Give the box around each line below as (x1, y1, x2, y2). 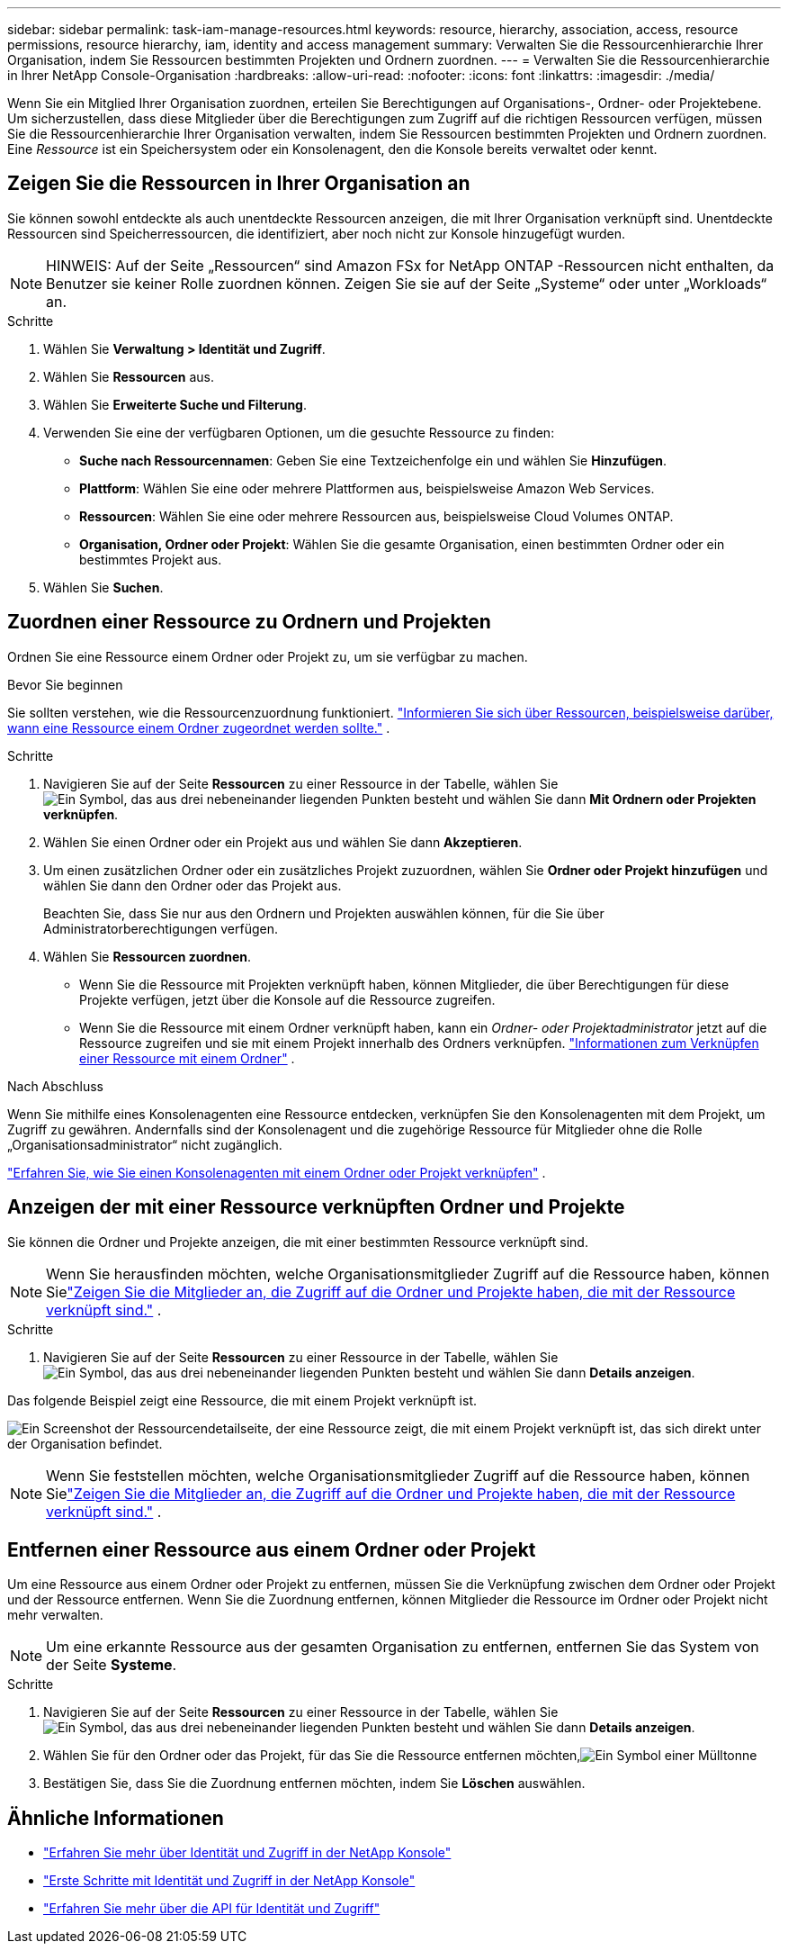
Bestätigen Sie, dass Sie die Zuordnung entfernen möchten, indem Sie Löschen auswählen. (43, 1775, 586, 1792)
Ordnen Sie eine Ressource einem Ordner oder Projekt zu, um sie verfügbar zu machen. (7, 648, 528, 664)
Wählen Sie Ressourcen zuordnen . (43, 948, 252, 964)
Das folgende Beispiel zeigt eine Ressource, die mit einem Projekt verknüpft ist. (7, 1392, 478, 1408)
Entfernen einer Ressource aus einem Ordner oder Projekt (7, 1538, 536, 1561)
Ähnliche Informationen (7, 1806, 224, 1829)
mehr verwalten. (7, 1607, 103, 1623)
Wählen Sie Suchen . (43, 579, 164, 595)
